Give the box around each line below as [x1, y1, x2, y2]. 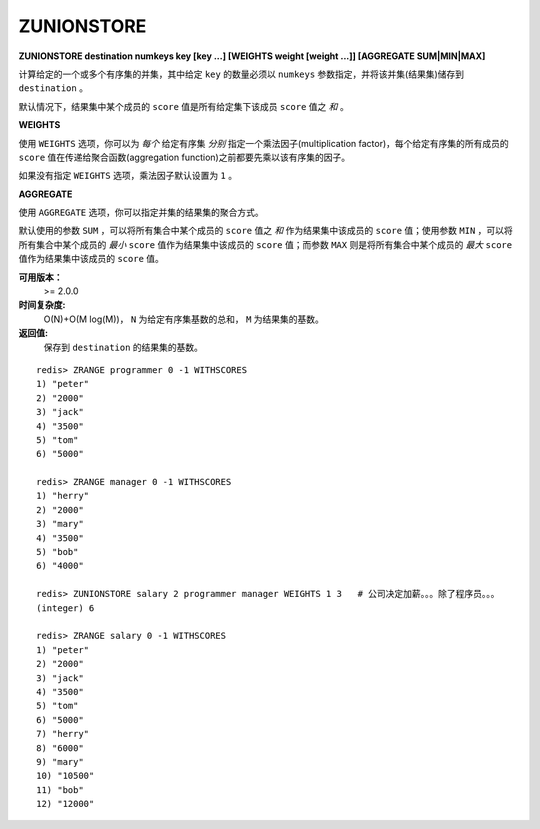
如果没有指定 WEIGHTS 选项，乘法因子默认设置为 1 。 [18, 170, 238, 182]
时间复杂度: [18, 299, 66, 311]
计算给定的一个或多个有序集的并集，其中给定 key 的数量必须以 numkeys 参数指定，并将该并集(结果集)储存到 [18, 68, 465, 80]
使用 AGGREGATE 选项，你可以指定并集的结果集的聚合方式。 [18, 206, 264, 219]
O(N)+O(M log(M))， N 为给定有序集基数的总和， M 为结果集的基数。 [43, 313, 325, 325]
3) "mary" [36, 518, 84, 530]
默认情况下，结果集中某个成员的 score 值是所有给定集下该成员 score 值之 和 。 [18, 100, 349, 112]
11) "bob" [36, 784, 84, 795]
